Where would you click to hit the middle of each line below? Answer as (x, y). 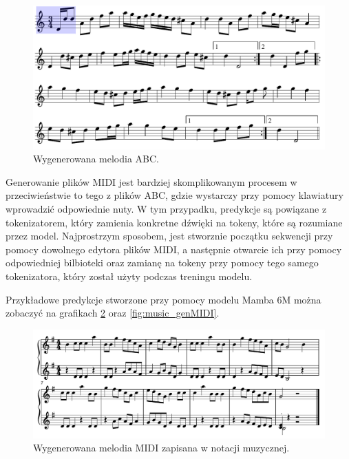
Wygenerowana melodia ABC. (96, 159)
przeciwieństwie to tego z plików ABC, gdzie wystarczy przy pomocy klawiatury (174, 195)
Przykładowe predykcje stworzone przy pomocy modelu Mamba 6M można (163, 299)
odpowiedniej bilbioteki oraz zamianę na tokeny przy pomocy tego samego (162, 263)
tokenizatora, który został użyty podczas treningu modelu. (129, 276)
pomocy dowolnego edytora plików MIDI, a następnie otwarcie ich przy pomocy (174, 249)
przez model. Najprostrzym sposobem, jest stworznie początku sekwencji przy (169, 236)
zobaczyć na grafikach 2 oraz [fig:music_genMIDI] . (113, 313)
